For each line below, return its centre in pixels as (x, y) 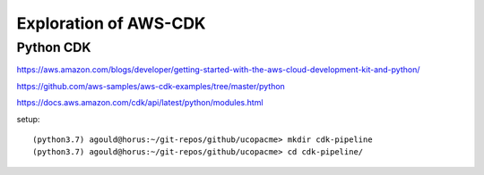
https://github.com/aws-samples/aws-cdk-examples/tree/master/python (151, 86)
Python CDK (54, 47)
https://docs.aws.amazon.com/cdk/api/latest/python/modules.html (140, 103)
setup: (28, 119)
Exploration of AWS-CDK (111, 23)
